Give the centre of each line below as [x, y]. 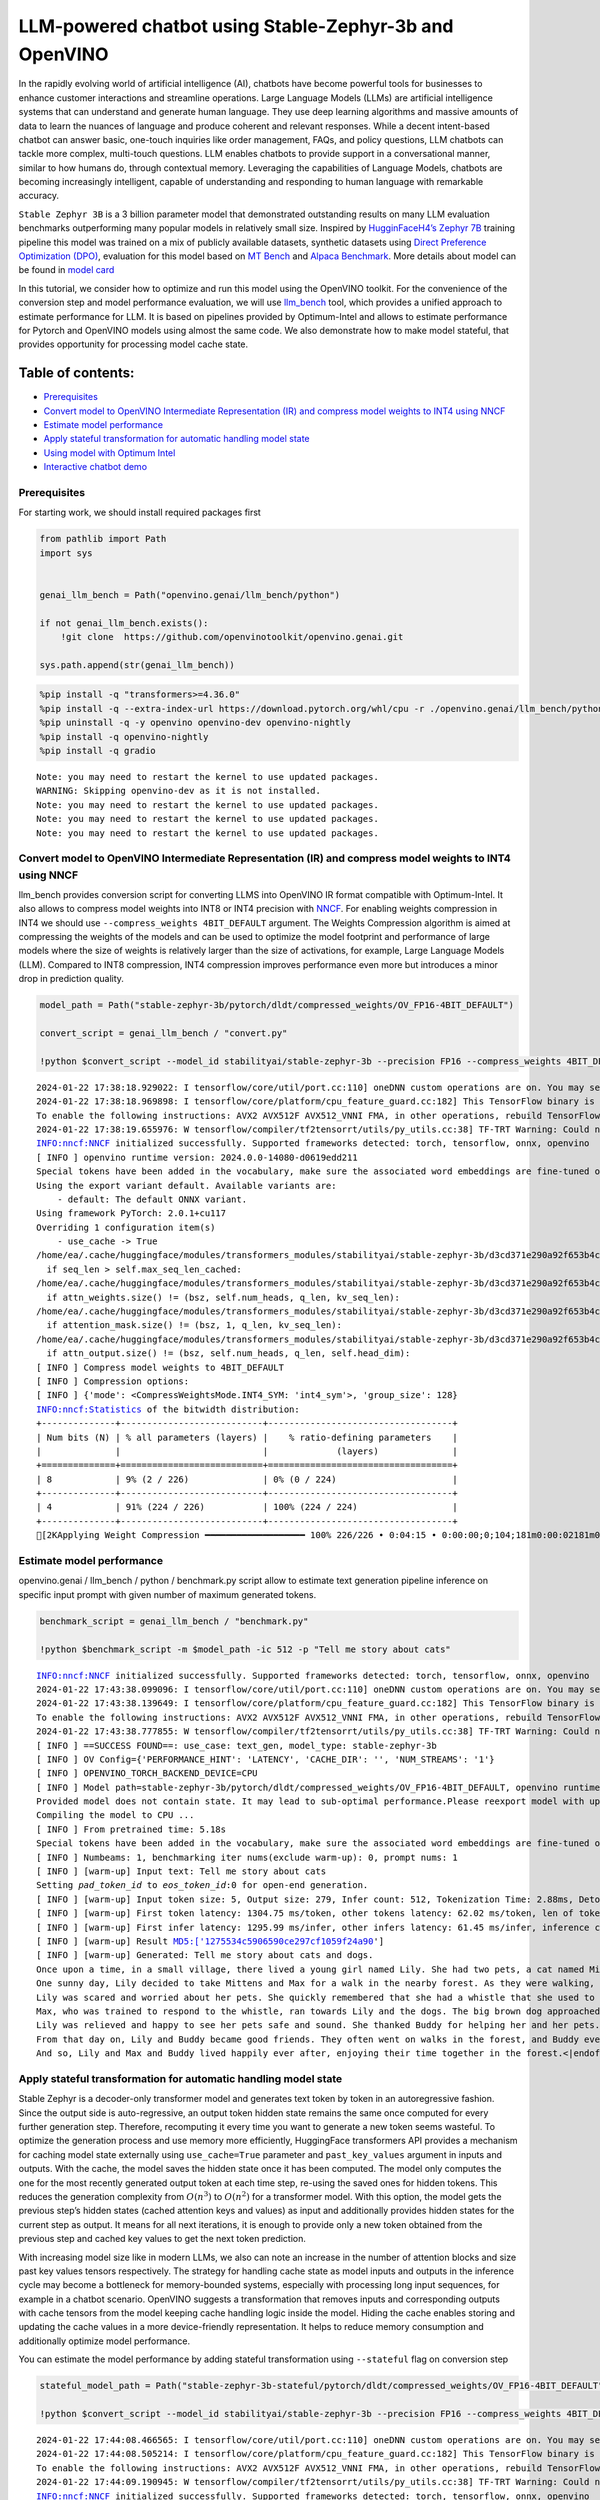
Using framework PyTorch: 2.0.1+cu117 [131, 1213]
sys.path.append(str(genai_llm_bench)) [137, 664]
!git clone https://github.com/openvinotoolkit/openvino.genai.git [232, 637]
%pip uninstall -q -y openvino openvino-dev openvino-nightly [195, 723]
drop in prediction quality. [71, 979]
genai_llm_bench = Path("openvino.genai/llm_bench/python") [190, 594]
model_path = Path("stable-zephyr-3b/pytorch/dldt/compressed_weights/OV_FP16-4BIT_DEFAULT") [277, 1005]
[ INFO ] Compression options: [113, 1381]
